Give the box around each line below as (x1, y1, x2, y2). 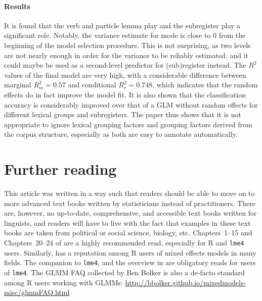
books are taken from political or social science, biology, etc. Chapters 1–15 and (4, 227, 252, 238)
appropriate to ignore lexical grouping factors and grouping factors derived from (4, 119, 252, 129)
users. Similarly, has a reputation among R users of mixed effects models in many (4, 247, 256, 258)
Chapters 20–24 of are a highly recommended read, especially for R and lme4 (4, 237, 244, 248)
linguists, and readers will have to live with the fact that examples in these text (4, 217, 251, 228)
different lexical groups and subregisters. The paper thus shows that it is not (4, 109, 242, 120)
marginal (4, 79, 31, 90)
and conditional (68, 79, 116, 90)
